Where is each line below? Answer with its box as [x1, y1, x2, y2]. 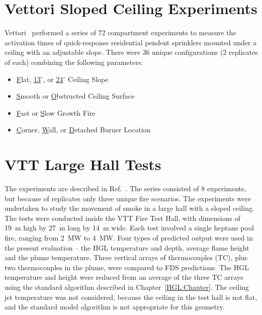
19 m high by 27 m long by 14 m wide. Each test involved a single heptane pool [5, 222, 254, 233]
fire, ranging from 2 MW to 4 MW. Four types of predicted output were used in [5, 232, 253, 243]
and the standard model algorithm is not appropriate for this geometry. [5, 301, 225, 312]
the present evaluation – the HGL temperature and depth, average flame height [5, 242, 249, 253]
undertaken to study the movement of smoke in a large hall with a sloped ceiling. [5, 203, 254, 213]
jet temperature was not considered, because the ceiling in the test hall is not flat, [5, 291, 257, 302]
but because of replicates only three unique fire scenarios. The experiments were [5, 193, 251, 203]
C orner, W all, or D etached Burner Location [16, 124, 151, 135]
